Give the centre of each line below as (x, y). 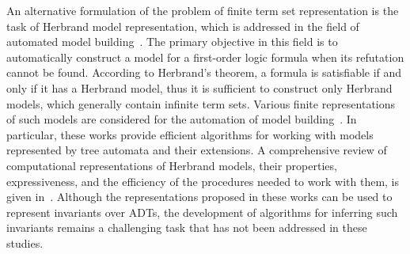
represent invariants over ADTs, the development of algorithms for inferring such (202, 212)
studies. (25, 243)
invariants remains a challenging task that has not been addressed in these (187, 227)
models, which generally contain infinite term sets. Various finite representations (201, 103)
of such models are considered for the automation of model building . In (182, 119)
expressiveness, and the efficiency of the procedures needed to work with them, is (203, 181)
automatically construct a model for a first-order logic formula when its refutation (205, 57)
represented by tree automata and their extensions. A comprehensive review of (197, 150)
